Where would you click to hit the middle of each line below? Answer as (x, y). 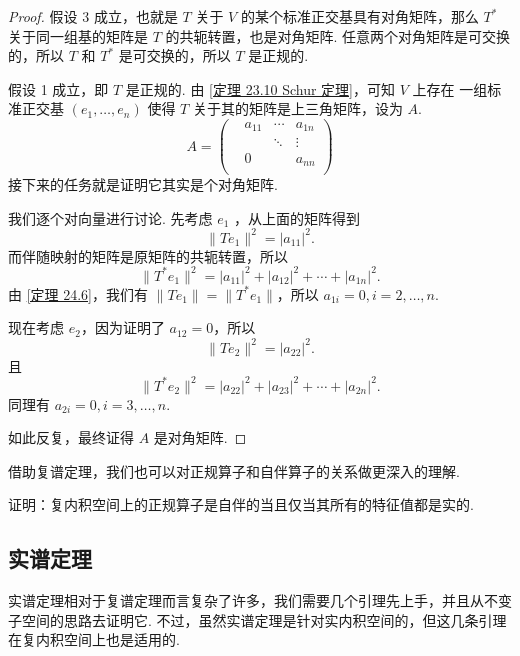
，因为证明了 (122, 327)
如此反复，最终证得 (71, 437)
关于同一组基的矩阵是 (78, 35)
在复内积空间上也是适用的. (94, 639)
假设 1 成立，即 (58, 88)
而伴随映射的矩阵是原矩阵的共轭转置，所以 (148, 255)
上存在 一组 (450, 88)
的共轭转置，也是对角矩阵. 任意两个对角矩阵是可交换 (338, 35)
